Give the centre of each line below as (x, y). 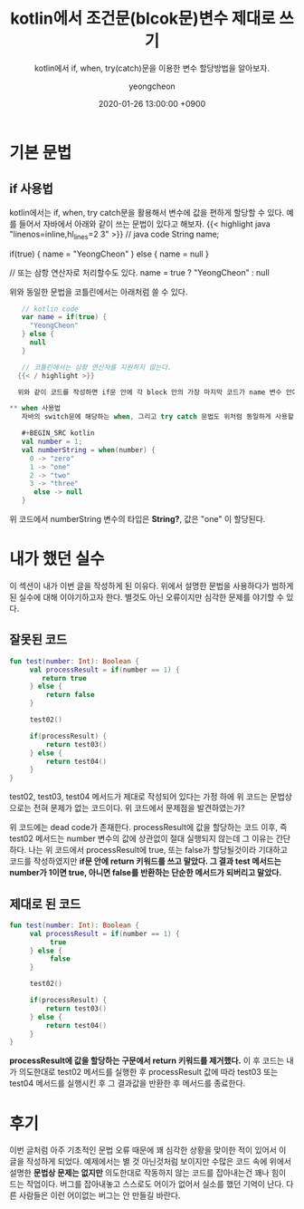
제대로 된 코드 (45, 904)
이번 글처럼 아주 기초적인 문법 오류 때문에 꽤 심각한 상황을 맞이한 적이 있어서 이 (148, 1150)
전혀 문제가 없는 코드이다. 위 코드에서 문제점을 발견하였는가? (139, 808)
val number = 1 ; (52, 442)
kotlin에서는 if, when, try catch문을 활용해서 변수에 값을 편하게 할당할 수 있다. (147, 212)
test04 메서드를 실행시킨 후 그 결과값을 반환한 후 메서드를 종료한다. (128, 1083)
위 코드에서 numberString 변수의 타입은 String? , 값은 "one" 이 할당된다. (138, 519)
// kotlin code (50, 309)
